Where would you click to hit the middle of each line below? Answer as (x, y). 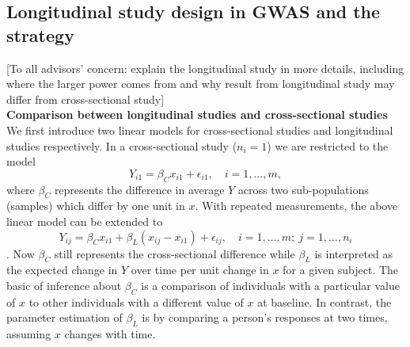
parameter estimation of (65, 317)
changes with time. (110, 334)
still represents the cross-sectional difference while (175, 253)
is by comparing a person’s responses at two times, (265, 317)
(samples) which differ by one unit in (96, 206)
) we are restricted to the (328, 145)
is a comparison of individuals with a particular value (270, 285)
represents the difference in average (139, 189)
